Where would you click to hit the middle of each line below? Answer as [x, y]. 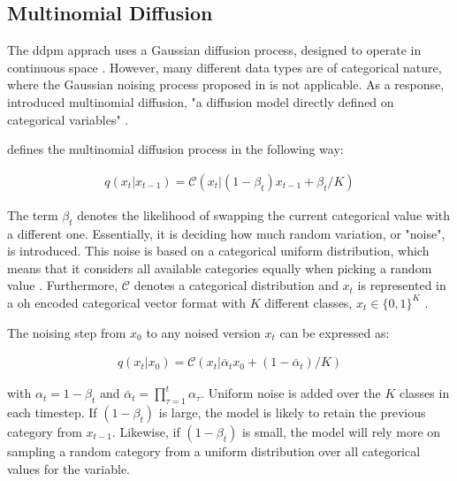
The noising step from [67, 332]
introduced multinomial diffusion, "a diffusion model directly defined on [201, 101]
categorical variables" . [68, 119]
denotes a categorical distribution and [236, 285]
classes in [424, 393]
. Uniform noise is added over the [291, 393]
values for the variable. [69, 468]
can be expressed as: [335, 332]
